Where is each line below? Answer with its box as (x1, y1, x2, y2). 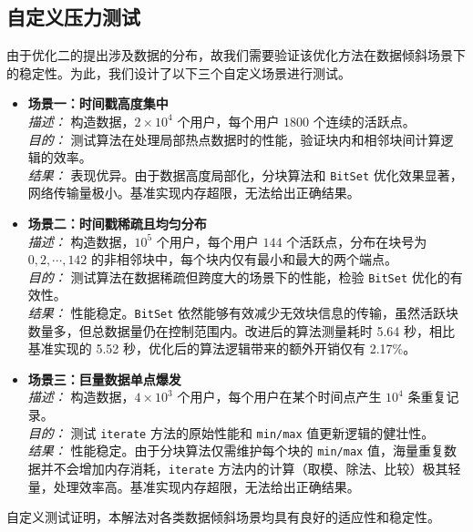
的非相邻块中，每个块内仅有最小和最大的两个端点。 (91, 250, 398, 269)
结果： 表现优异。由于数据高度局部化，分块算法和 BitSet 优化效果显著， (27, 165, 463, 184)
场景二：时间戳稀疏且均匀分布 (27, 214, 207, 233)
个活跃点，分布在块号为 (286, 231, 427, 251)
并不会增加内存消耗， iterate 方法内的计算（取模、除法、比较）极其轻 (40, 458, 461, 477)
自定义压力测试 (6, 3, 140, 31)
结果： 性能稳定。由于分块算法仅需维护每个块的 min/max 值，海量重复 (27, 441, 444, 460)
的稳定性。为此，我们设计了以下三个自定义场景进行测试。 (6, 63, 351, 82)
